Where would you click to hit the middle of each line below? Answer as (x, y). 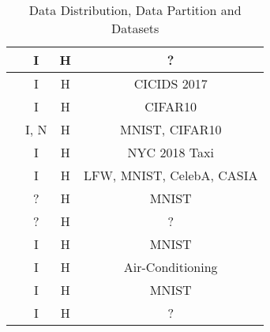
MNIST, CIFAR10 (171, 129)
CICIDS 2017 (171, 83)
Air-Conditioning (171, 267)
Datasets (135, 28)
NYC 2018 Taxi (171, 152)
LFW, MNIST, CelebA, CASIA (171, 175)
